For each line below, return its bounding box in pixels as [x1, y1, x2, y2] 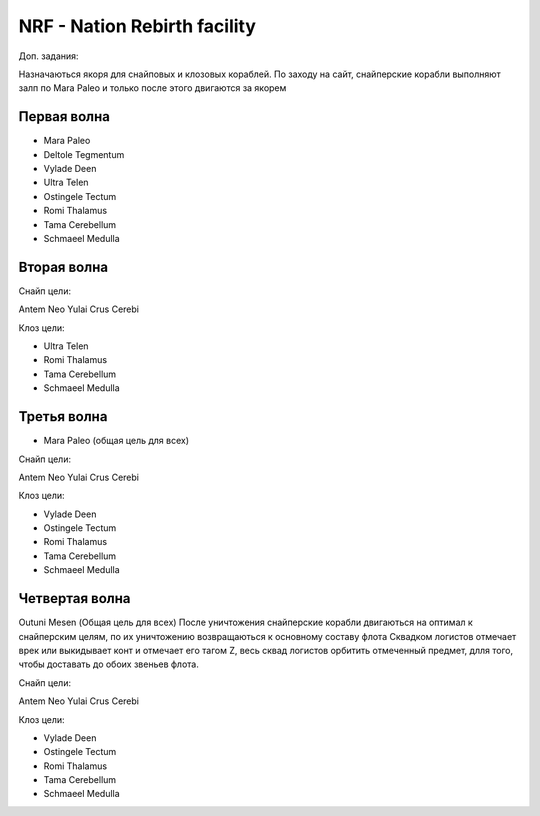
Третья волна [18, 408, 108, 425]
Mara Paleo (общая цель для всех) [43, 435, 190, 447]
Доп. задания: [18, 50, 79, 62]
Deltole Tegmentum [43, 148, 125, 160]
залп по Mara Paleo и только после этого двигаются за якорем [18, 82, 287, 94]
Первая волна [18, 108, 110, 125]
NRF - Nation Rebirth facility [18, 15, 257, 37]
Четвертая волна [18, 590, 131, 607]
